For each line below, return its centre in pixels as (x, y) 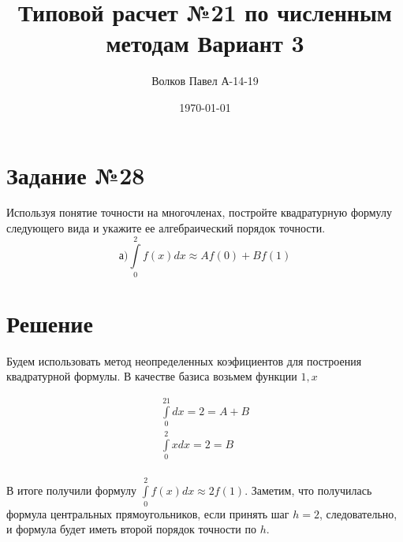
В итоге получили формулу (71, 490)
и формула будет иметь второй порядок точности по (131, 529)
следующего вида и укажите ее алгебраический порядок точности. (166, 228)
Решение (50, 323)
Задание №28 (76, 174)
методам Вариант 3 (205, 43)
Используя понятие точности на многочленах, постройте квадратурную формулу (199, 212)
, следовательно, (358, 513)
